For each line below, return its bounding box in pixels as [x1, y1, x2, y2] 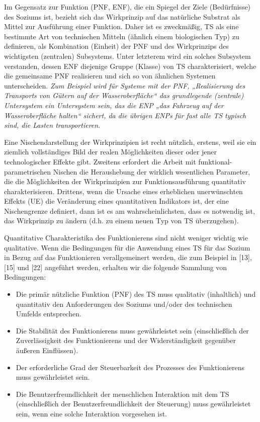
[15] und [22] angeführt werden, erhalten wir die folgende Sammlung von [4, 262, 227, 272]
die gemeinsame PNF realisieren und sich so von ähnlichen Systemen [4, 70, 216, 81]
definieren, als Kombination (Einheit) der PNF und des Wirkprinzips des [4, 41, 229, 51]
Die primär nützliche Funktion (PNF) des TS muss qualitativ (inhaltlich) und [16, 289, 256, 299]
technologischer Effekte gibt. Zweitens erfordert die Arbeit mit [4, 156, 196, 166]
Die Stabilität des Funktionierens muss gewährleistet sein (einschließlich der [16, 325, 249, 335]
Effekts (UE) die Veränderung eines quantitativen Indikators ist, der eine [4, 196, 229, 206]
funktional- [198, 156, 232, 166]
